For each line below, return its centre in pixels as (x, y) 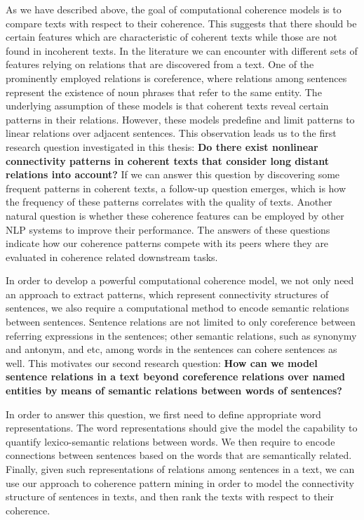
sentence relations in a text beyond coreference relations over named (175, 376)
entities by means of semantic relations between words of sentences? (174, 391)
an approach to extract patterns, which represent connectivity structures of (167, 294)
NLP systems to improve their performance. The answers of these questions (168, 229)
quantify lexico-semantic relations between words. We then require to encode (170, 441)
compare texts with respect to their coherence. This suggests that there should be (181, 23)
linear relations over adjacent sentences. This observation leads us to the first (171, 133)
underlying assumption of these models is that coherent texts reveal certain (167, 106)
